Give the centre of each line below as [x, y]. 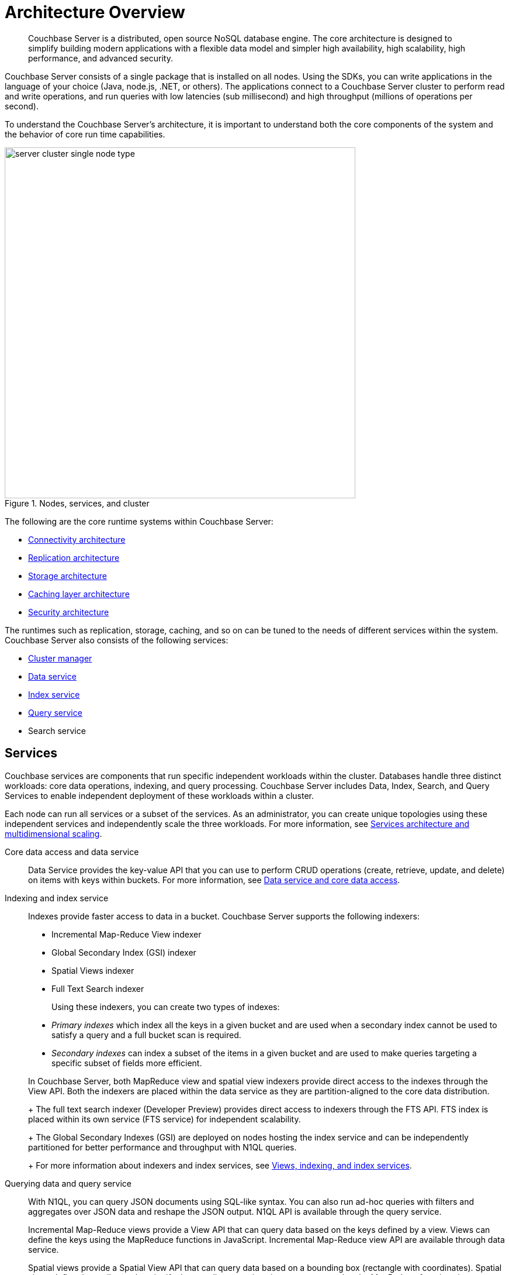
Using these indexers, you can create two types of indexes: [166, 1007]
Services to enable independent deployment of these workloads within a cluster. [160, 795]
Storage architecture [67, 576]
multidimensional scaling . [53, 833]
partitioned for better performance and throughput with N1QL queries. [162, 1147]
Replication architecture [74, 557]
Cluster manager [60, 658]
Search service [57, 730]
